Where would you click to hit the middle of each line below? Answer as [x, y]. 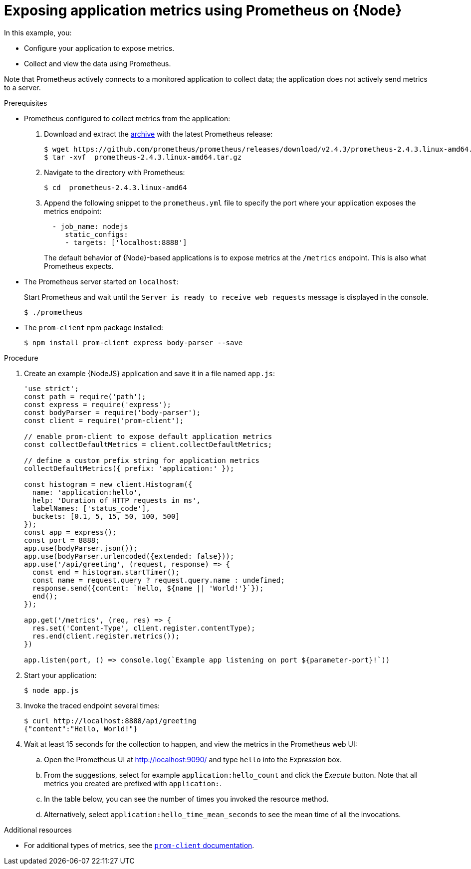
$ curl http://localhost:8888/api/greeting [110, 721]
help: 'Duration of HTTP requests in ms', [117, 500]
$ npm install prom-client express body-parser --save [133, 342]
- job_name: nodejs [90, 226]
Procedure [21, 358]
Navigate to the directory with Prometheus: [115, 172]
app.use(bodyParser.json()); [81, 548]
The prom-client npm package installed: [94, 327]
